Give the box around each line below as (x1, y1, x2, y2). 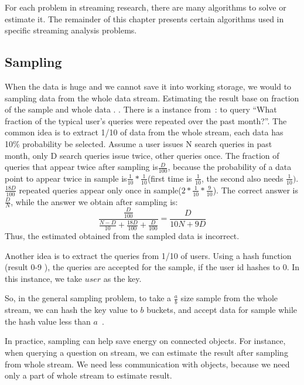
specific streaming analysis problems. (5, 24, 137, 36)
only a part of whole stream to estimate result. (5, 369, 172, 381)
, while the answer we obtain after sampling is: (11, 195, 178, 207)
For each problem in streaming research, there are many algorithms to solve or (5, 1, 286, 13)
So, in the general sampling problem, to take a (5, 292, 172, 304)
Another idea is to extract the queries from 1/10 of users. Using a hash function (5, 249, 292, 261)
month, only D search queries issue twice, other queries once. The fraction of (5, 149, 279, 161)
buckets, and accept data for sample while (146, 304, 298, 316)
